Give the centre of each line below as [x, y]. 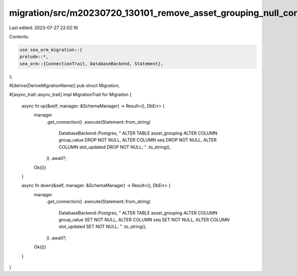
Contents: [19, 37]
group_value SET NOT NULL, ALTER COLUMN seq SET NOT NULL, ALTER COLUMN [144, 220]
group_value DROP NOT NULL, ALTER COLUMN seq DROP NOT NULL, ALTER [138, 140]
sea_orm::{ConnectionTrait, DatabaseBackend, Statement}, [91, 64]
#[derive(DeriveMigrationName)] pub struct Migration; [64, 86]
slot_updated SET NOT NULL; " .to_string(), [103, 227]
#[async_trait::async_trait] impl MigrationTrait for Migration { [70, 94]
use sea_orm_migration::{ [51, 50]
